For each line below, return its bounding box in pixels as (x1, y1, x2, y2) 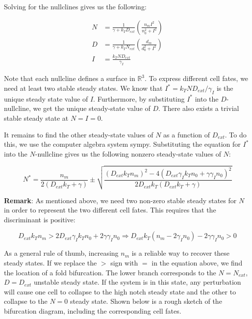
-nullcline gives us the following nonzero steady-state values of (35, 148, 221, 159)
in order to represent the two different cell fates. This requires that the (4, 205, 216, 215)
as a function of (163, 129, 210, 139)
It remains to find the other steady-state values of (4, 129, 153, 139)
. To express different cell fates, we (145, 73, 249, 83)
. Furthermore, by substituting (93, 93, 185, 104)
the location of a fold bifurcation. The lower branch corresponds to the (4, 267, 216, 277)
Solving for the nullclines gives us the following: (4, 1, 147, 11)
